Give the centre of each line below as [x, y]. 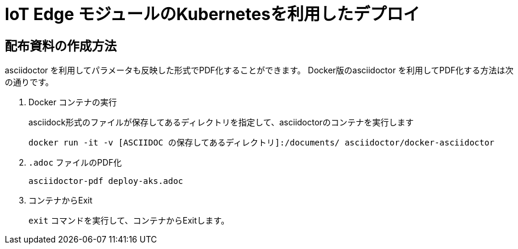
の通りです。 [29, 82]
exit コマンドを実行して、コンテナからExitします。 [129, 221]
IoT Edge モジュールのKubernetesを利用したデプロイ [212, 14]
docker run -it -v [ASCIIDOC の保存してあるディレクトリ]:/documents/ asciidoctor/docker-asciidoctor [262, 143]
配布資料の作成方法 [61, 46]
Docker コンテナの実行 [73, 102]
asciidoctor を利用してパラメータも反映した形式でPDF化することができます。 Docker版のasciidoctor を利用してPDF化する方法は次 [259, 70]
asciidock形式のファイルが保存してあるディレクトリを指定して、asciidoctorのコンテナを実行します [221, 122]
